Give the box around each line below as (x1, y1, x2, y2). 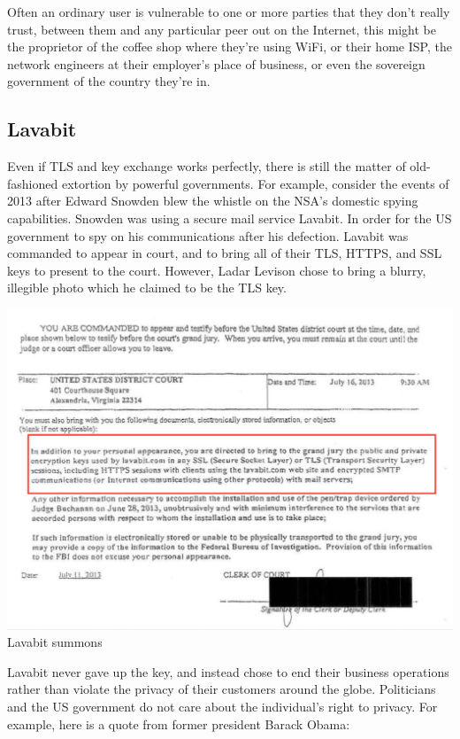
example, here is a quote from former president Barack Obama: (7, 714, 350, 733)
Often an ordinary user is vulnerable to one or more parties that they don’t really (7, 3, 450, 20)
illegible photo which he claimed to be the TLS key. (7, 278, 287, 297)
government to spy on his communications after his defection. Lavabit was (7, 226, 409, 245)
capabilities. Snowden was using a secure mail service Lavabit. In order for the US (7, 208, 452, 227)
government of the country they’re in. (7, 72, 211, 90)
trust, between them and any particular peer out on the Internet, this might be (7, 19, 436, 38)
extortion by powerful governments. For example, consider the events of (61, 174, 449, 192)
